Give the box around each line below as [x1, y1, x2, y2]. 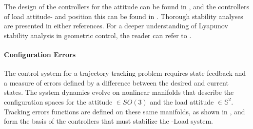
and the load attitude [150, 96, 214, 107]
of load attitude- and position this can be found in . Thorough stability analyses [4, 11, 243, 21]
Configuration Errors [4, 49, 76, 59]
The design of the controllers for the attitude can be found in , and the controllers [4, 1, 249, 11]
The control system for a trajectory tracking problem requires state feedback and [4, 68, 246, 78]
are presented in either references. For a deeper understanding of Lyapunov [4, 21, 228, 31]
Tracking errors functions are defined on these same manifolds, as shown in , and [4, 106, 245, 116]
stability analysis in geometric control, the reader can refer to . [4, 30, 192, 40]
